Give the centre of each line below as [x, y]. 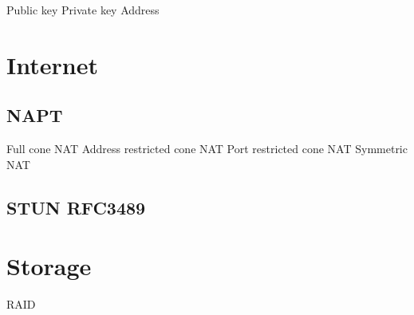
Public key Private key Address [83, 10]
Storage [49, 266]
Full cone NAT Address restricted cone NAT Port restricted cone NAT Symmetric [207, 149]
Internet [52, 64]
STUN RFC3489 [76, 207]
